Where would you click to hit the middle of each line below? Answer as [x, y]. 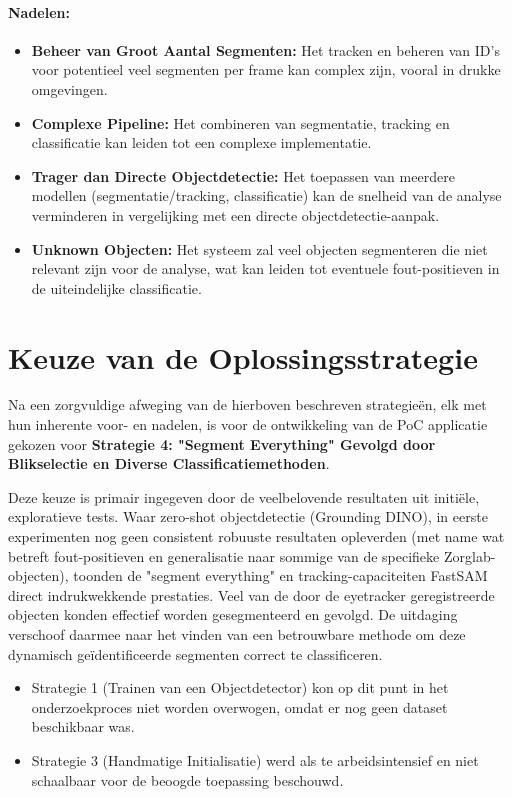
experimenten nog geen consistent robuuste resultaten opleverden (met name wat [256, 536]
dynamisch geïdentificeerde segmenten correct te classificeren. [195, 653]
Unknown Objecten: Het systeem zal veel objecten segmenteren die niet [259, 248]
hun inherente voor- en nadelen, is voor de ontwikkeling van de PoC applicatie [248, 424]
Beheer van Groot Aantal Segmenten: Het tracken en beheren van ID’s [265, 49]
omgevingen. [69, 88]
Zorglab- [469, 555]
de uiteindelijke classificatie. [116, 287]
